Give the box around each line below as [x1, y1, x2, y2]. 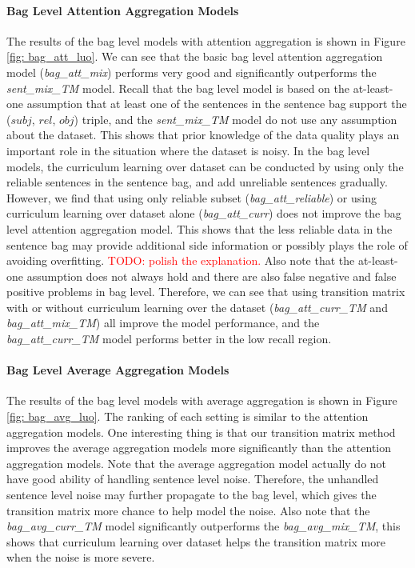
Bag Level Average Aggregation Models [6, 362, 229, 378]
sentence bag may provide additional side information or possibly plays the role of [6, 236, 408, 253]
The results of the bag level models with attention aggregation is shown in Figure [6, 32, 405, 49]
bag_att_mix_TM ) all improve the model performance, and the [6, 314, 320, 331]
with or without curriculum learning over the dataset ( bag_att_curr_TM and [6, 298, 388, 315]
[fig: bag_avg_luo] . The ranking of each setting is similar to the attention [6, 408, 369, 425]
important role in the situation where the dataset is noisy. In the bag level [6, 142, 370, 158]
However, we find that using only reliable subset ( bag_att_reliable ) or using [6, 189, 377, 206]
